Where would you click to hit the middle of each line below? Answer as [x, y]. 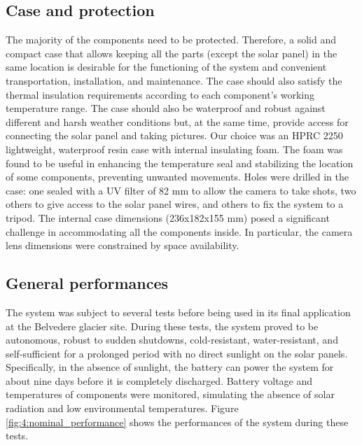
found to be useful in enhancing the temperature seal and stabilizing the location [180, 163]
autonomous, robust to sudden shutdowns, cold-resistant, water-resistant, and [172, 340]
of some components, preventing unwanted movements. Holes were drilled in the [177, 177]
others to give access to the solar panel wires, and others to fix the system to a [175, 204]
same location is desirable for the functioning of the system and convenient [166, 67]
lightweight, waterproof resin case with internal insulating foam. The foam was [174, 149]
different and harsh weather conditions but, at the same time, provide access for [177, 121]
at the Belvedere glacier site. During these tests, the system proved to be [162, 326]
